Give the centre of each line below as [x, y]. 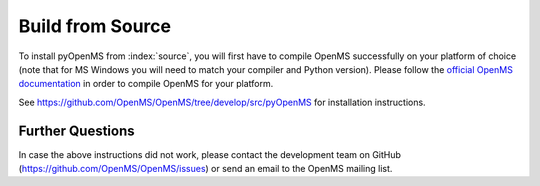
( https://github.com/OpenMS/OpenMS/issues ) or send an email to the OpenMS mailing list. [205, 169]
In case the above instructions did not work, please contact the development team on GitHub [210, 154]
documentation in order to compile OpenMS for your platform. [146, 84]
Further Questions [76, 130]
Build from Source [95, 26]
